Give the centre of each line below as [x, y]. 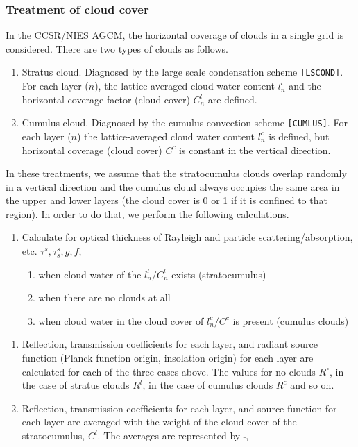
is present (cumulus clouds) [291, 320]
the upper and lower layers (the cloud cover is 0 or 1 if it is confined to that [167, 200]
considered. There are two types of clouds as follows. [117, 48]
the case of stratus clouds [76, 385]
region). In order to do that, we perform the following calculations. [147, 213]
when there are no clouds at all [104, 297]
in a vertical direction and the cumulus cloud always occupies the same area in [173, 186]
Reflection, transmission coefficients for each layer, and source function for [179, 408]
